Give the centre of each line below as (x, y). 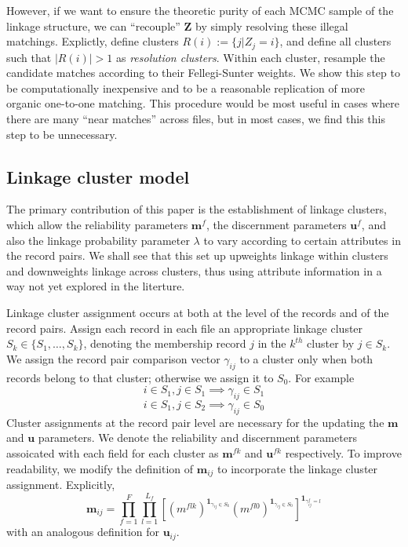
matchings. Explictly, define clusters (93, 41)
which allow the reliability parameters (97, 224)
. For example (321, 377)
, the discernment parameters (276, 224)
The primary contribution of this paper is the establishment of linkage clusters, (197, 209)
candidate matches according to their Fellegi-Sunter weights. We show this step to (203, 73)
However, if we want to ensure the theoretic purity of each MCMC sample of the (200, 10)
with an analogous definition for (83, 532)
